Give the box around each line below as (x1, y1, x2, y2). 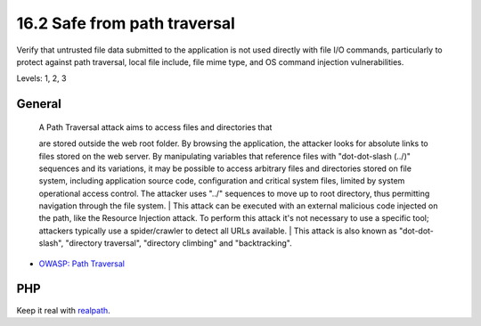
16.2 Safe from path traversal (16, 13, 236, 33)
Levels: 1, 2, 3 (16, 73, 67, 84)
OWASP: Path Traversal (38, 258, 125, 269)
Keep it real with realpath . (16, 305, 110, 315)
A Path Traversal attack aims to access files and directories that (38, 121, 273, 133)
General (16, 96, 62, 111)
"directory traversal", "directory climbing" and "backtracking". (65, 238, 293, 249)
